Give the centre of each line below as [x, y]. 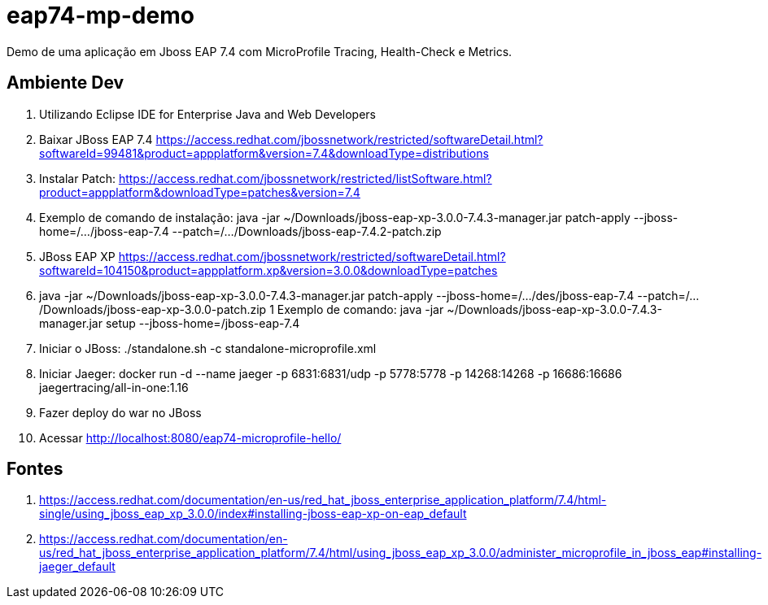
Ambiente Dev [65, 83]
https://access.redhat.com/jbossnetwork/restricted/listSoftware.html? [305, 178]
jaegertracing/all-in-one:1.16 [114, 387]
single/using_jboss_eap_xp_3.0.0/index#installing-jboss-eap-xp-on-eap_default [253, 514]
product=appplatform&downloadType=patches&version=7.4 [200, 192]
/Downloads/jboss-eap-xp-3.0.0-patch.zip [153, 309]
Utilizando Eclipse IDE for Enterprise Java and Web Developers [207, 114]
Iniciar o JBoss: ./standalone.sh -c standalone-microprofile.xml [208, 348]
